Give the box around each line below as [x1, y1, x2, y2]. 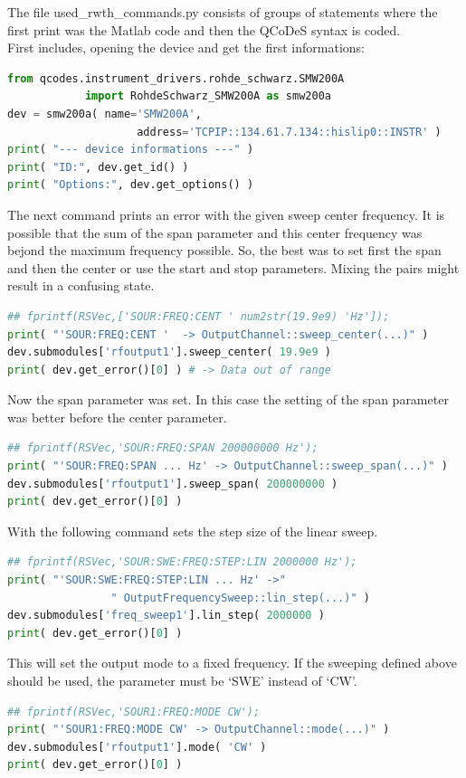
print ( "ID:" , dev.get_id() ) [7, 160, 189, 174]
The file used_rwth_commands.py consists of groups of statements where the [7, 3, 438, 21]
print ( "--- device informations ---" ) [7, 143, 254, 157]
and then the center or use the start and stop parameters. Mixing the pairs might [7, 258, 460, 277]
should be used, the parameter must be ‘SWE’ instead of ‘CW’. [7, 671, 357, 689]
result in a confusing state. [7, 276, 155, 295]
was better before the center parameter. [7, 407, 227, 426]
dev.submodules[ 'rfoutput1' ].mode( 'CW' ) [7, 740, 267, 754]
